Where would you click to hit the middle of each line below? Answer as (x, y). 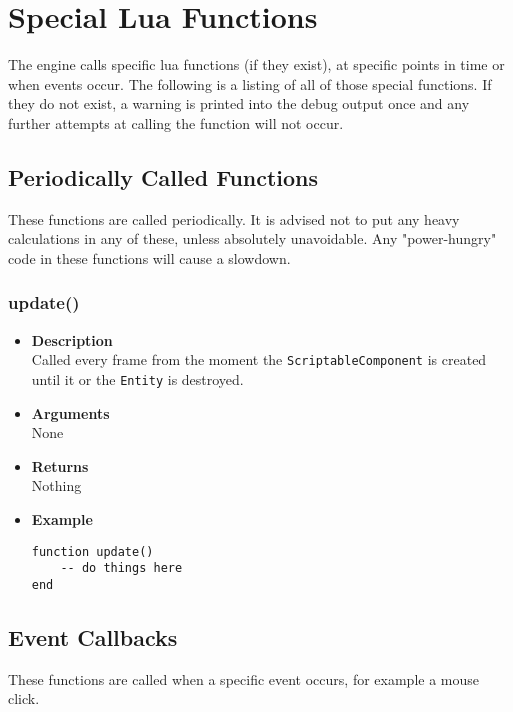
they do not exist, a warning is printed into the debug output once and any (239, 103)
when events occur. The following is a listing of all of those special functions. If (250, 83)
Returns (60, 465)
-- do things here (121, 568)
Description (72, 339)
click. (24, 698)
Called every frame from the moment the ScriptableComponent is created (259, 359)
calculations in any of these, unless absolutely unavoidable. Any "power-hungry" (252, 238)
